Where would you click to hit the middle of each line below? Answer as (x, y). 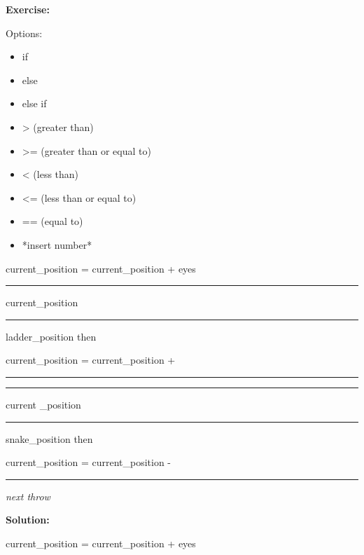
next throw (28, 496)
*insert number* (57, 244)
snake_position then (49, 438)
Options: (24, 33)
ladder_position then (51, 336)
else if (34, 103)
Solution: (28, 520)
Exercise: (28, 9)
